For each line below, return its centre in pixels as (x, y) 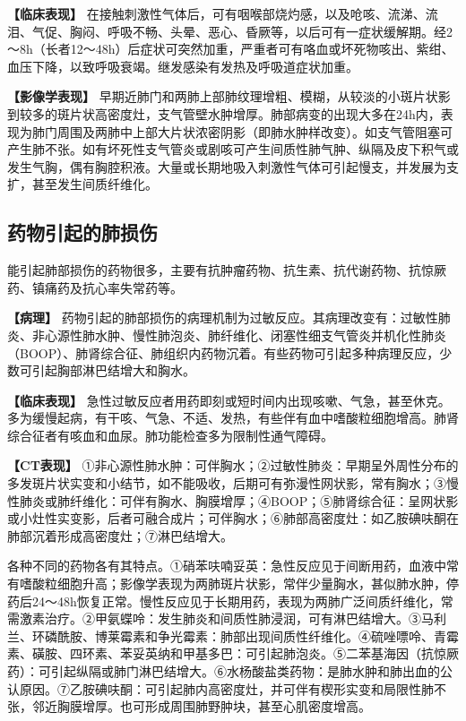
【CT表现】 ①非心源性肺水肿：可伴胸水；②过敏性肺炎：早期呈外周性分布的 (233, 465)
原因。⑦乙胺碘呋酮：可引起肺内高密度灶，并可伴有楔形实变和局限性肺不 (233, 688)
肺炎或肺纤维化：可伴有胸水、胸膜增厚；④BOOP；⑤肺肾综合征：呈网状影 (239, 500)
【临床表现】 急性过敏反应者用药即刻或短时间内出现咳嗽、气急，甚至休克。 (229, 400)
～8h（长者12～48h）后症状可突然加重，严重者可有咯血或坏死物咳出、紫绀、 (231, 49)
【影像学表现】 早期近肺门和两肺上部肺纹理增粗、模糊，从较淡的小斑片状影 (229, 96)
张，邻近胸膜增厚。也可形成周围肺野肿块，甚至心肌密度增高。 (189, 706)
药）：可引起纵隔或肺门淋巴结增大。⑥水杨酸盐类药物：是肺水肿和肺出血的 (224, 671)
